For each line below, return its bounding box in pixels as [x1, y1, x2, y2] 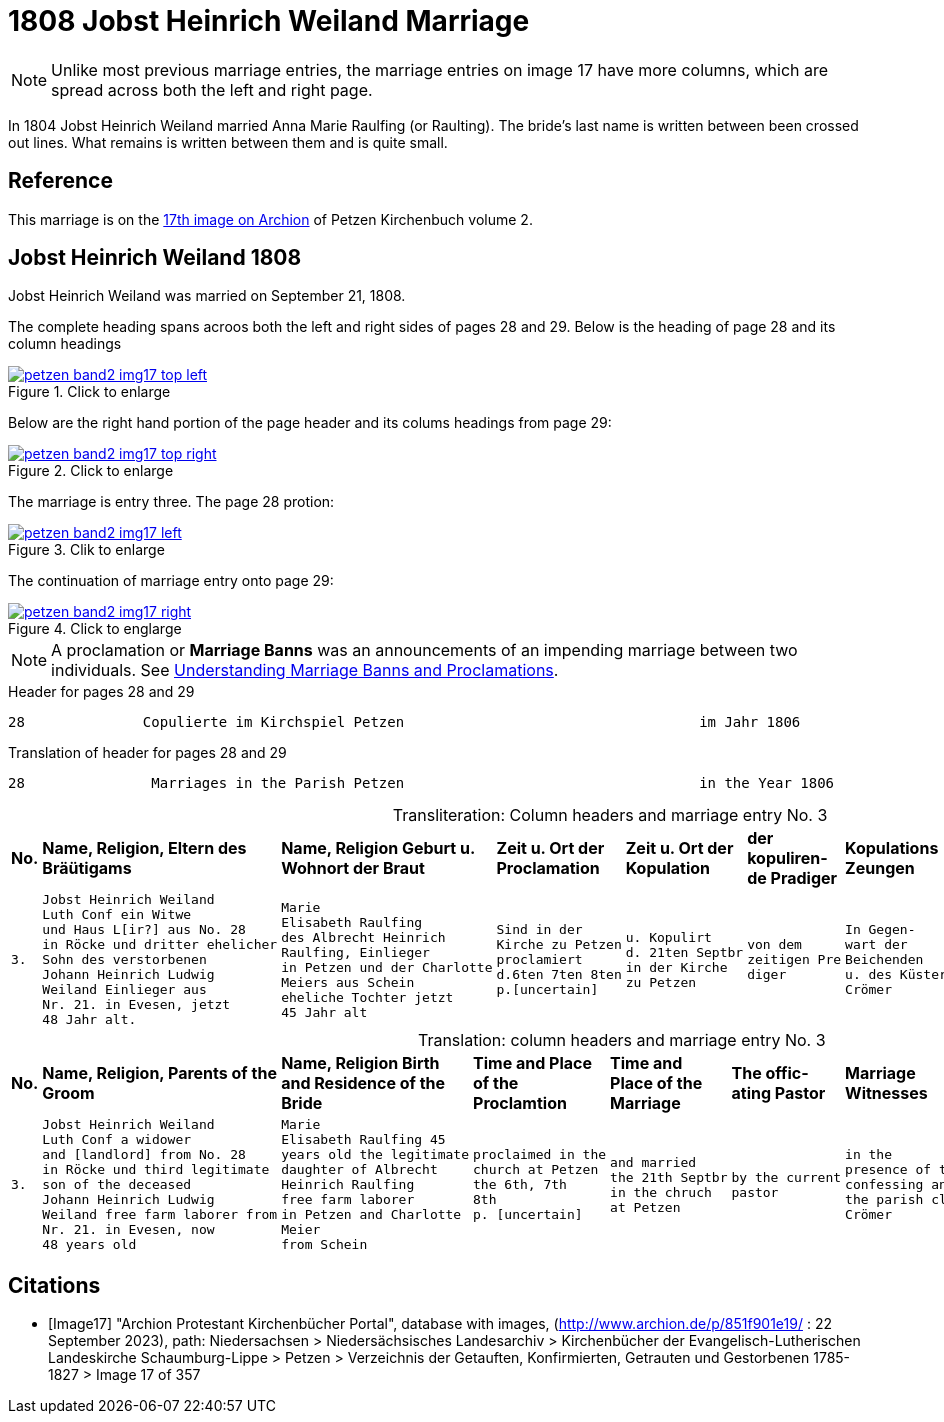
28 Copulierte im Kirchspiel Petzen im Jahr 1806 [8, 714, 801, 731]
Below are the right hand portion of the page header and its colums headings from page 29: [8, 414, 612, 432]
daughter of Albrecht [281, 1162, 438, 1178]
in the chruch [610, 1184, 712, 1200]
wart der [845, 937, 908, 953]
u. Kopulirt [625, 929, 712, 945]
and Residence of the [281, 1073, 446, 1094]
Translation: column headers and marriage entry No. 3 [417, 1030, 826, 1051]
